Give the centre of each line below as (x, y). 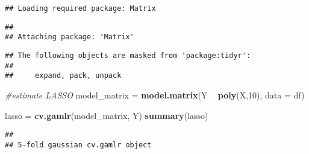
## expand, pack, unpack (63, 76)
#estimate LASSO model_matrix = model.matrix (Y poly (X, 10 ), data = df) (155, 95)
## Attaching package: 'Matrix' (70, 37)
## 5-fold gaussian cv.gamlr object (78, 145)
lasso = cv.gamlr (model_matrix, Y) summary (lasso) (107, 115)
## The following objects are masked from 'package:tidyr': (128, 55)
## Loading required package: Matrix (80, 8)
